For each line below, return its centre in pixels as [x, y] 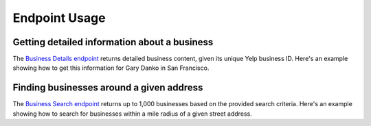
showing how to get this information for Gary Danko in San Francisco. [111, 68]
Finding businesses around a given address [108, 88]
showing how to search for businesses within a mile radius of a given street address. [132, 114]
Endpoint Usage [59, 18]
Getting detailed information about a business [113, 42]
